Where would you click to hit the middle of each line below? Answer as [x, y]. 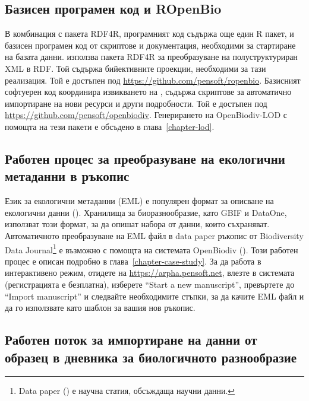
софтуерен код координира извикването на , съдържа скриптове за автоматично [148, 92]
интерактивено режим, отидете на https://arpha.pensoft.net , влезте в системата [150, 273]
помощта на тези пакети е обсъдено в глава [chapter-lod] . [110, 126]
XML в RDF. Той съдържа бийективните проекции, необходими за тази [135, 68]
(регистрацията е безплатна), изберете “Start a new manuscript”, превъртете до [150, 284]
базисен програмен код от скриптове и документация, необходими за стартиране [150, 45]
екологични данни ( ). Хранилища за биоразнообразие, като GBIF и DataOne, [146, 212]
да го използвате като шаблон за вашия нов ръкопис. [100, 308]
